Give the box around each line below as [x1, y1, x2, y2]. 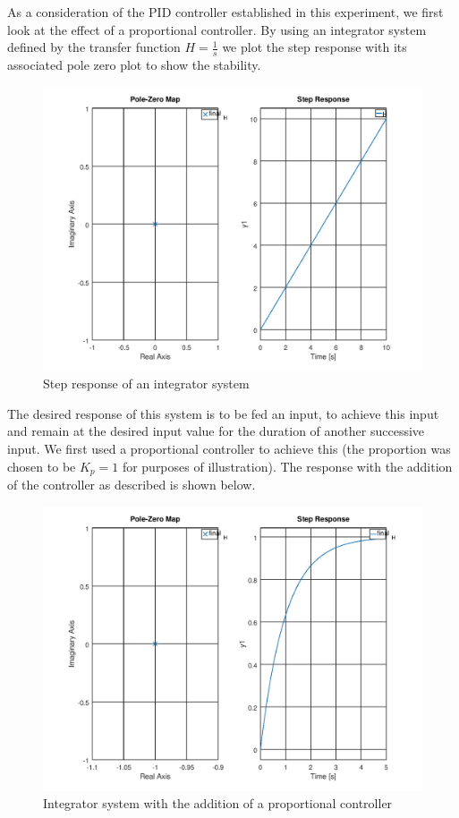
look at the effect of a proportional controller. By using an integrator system [7, 20, 427, 38]
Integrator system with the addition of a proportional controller [43, 794, 393, 813]
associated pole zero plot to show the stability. [7, 55, 261, 74]
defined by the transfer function [7, 38, 181, 56]
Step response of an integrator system [43, 374, 250, 393]
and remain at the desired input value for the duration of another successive [7, 422, 425, 440]
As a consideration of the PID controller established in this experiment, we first [7, 3, 444, 21]
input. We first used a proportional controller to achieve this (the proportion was [7, 439, 451, 457]
